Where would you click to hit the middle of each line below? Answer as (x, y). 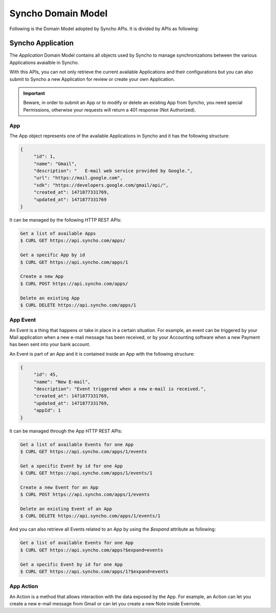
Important (34, 93)
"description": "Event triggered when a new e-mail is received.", (120, 389)
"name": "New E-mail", (62, 382)
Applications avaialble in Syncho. (44, 62)
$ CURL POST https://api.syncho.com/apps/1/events (85, 495)
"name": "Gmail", (55, 163)
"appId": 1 (47, 410)
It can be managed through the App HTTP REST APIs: (66, 431)
